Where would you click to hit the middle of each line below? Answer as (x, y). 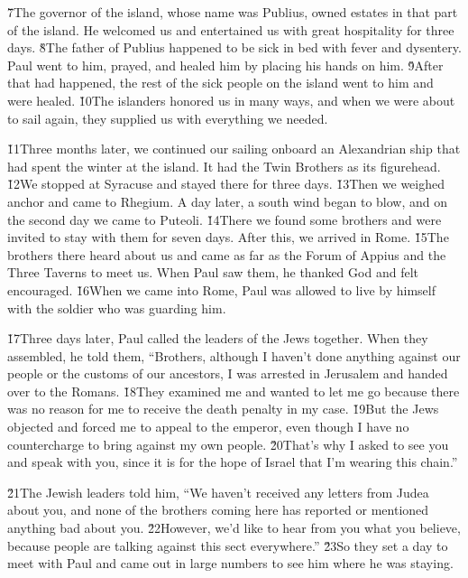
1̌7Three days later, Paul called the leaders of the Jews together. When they (218, 338)
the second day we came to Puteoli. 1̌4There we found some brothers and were (225, 219)
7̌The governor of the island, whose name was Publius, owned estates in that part (233, 12)
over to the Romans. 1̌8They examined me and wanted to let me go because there (234, 391)
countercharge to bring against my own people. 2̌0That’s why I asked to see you (228, 444)
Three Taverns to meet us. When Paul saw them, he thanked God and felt (213, 272)
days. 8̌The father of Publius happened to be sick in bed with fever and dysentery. (234, 47)
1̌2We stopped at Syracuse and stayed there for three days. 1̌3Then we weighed (226, 184)
